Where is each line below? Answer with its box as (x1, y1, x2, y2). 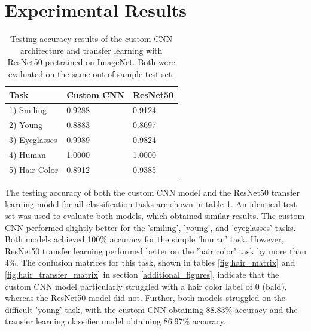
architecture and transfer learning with (20, 44, 163, 56)
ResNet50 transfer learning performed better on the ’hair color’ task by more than (5, 244, 307, 257)
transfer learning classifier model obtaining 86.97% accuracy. (5, 315, 226, 327)
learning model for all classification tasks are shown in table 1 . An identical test (5, 198, 297, 210)
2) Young (9, 119, 43, 131)
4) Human (9, 148, 46, 160)
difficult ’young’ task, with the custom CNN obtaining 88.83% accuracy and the (5, 303, 298, 315)
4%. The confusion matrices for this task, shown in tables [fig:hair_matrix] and (5, 256, 295, 269)
